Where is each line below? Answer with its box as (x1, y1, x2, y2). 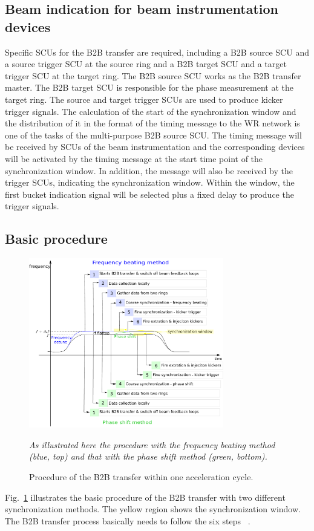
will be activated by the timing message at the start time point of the (5, 152, 263, 165)
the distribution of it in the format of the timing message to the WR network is (5, 117, 300, 129)
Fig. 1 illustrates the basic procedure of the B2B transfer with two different (5, 490, 286, 503)
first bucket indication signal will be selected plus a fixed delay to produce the (5, 187, 294, 200)
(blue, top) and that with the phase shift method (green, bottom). (29, 450, 267, 463)
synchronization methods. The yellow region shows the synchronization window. (5, 503, 301, 515)
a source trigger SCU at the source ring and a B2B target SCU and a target (5, 57, 287, 70)
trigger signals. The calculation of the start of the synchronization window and (5, 105, 296, 117)
